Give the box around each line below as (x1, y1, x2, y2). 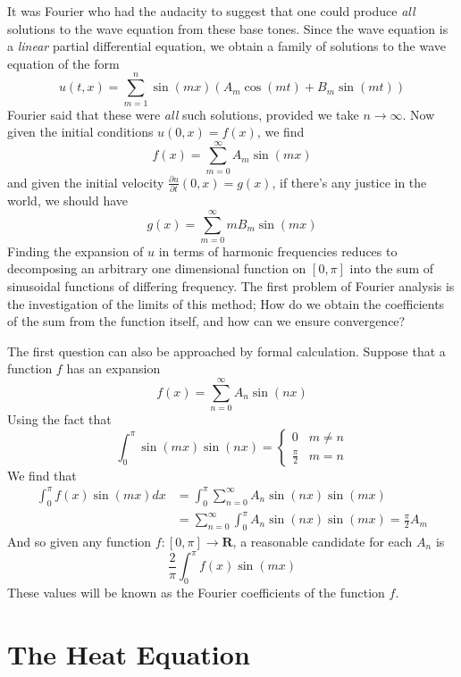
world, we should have (7, 191, 129, 210)
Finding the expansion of (7, 241, 144, 260)
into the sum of (349, 259, 433, 278)
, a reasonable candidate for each (232, 531, 413, 550)
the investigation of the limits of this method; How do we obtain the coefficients (7, 294, 445, 313)
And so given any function (7, 531, 152, 550)
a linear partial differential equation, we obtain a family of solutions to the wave (7, 37, 446, 55)
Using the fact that (7, 410, 112, 429)
